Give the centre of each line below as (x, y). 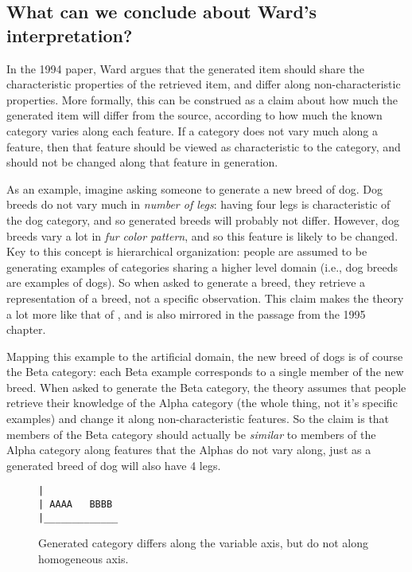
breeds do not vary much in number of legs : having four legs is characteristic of (198, 204)
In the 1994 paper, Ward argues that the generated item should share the (185, 68)
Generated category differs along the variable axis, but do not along (203, 543)
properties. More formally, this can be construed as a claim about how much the (202, 99)
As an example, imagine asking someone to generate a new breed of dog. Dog (194, 188)
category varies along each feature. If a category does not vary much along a (192, 130)
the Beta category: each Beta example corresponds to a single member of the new (205, 372)
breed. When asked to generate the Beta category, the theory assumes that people (206, 387)
